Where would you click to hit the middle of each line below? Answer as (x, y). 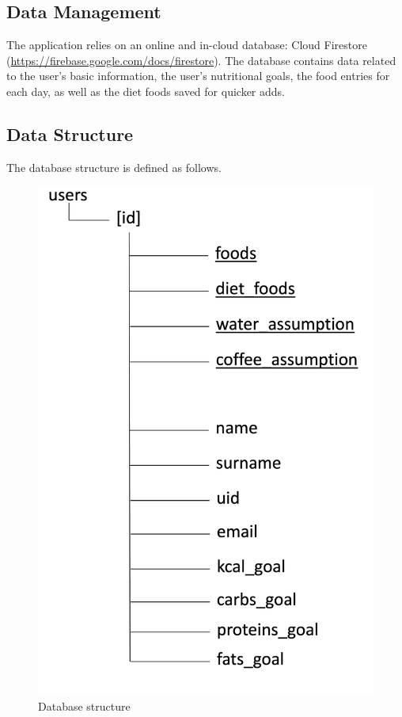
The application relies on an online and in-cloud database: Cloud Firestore (187, 45)
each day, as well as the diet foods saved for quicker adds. (146, 91)
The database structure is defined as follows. (114, 167)
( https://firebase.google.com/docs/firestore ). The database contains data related (201, 60)
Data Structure (70, 133)
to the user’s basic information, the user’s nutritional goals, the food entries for (198, 76)
